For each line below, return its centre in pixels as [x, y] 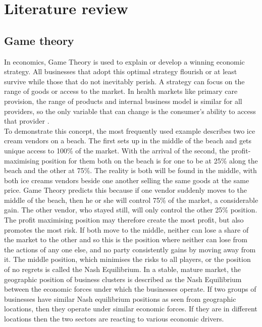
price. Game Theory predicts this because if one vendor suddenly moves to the [125, 190]
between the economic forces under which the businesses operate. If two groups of [130, 289]
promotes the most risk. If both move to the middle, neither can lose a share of [126, 229]
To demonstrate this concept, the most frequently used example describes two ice [130, 130]
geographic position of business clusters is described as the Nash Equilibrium [123, 279]
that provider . [27, 121]
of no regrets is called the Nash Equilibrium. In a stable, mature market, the [122, 269]
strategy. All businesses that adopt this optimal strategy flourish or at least [121, 71]
